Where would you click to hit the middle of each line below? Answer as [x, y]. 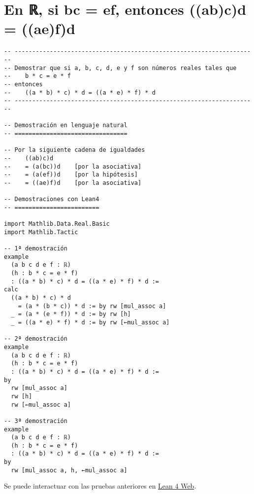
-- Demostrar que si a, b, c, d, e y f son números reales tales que [120, 68]
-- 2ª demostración [36, 339]
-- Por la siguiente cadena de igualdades [75, 150]
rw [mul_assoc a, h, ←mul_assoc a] [69, 470]
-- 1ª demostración [36, 249]
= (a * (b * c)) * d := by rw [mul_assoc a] [92, 306]
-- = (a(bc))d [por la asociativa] [73, 166]
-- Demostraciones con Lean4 [52, 199]
